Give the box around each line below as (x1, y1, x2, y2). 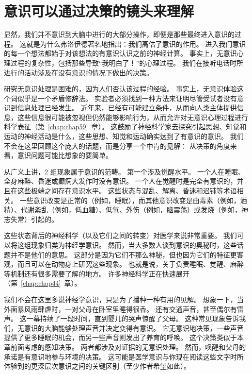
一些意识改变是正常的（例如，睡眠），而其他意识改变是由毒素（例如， (19, 195, 240, 205)
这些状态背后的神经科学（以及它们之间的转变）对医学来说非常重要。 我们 (4, 230, 237, 240)
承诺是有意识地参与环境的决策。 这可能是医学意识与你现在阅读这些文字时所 (4, 351, 244, 361)
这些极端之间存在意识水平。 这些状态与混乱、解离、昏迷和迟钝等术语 (17, 186, 237, 196)
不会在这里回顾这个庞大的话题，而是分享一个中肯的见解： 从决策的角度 (4, 140, 230, 151)
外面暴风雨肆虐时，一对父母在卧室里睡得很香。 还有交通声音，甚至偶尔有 (4, 304, 237, 314)
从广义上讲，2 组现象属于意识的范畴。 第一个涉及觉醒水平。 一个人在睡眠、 (4, 166, 245, 176)
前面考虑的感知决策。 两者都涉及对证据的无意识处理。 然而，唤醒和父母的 (10, 341, 246, 352)
